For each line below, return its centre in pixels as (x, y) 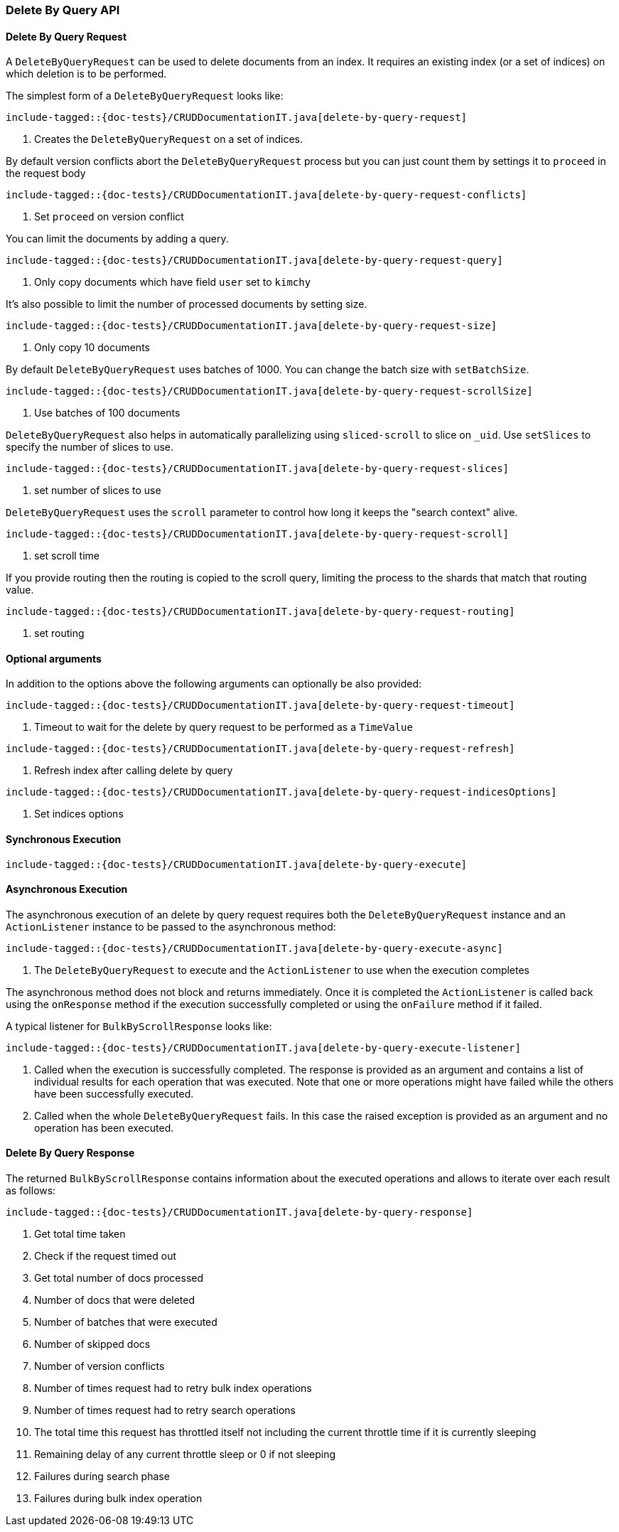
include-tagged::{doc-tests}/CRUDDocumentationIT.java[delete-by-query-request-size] (252, 326)
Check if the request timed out (106, 1256)
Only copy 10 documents (92, 348)
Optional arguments (54, 658)
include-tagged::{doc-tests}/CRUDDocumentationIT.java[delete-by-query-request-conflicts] (267, 195)
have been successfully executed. (114, 1093)
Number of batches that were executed (126, 1322)
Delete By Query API (63, 10)
